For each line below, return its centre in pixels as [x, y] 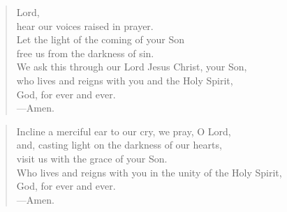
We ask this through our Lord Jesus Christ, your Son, [132, 67]
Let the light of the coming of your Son [100, 39]
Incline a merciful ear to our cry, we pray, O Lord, [124, 131]
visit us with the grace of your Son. [92, 158]
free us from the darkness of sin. [85, 53]
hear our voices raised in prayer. [85, 25]
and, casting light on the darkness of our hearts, [119, 145]
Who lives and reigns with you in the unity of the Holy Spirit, [149, 172]
